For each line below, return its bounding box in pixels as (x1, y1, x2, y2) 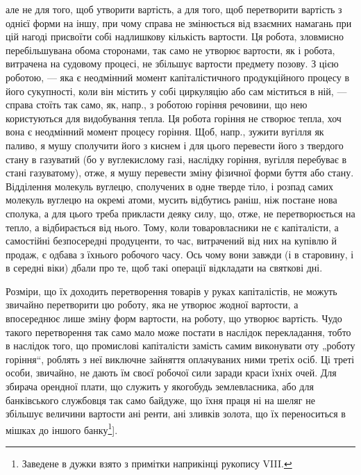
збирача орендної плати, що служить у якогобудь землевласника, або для (6, 379, 314, 394)
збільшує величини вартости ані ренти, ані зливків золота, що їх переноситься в (6, 406, 346, 421)
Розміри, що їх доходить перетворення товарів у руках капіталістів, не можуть (6, 283, 337, 298)
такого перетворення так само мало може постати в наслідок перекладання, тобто (6, 324, 351, 339)
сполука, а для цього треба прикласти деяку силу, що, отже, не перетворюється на (6, 206, 355, 220)
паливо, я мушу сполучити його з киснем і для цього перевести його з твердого (6, 137, 344, 152)
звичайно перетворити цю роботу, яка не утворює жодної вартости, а (6, 297, 299, 312)
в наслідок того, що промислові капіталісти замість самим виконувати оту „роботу (6, 338, 355, 353)
